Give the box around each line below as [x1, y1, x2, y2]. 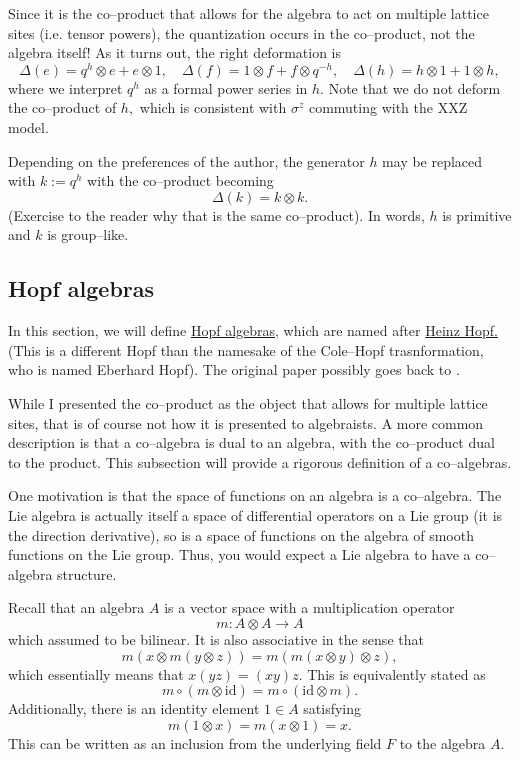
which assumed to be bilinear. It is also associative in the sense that [8, 628, 424, 649]
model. [8, 117, 49, 138]
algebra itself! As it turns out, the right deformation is [8, 42, 341, 63]
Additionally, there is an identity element [8, 698, 260, 719]
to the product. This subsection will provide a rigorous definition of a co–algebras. [8, 451, 512, 472]
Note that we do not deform [328, 77, 501, 98]
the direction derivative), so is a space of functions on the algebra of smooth [8, 524, 474, 545]
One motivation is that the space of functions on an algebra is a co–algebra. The [8, 485, 502, 506]
